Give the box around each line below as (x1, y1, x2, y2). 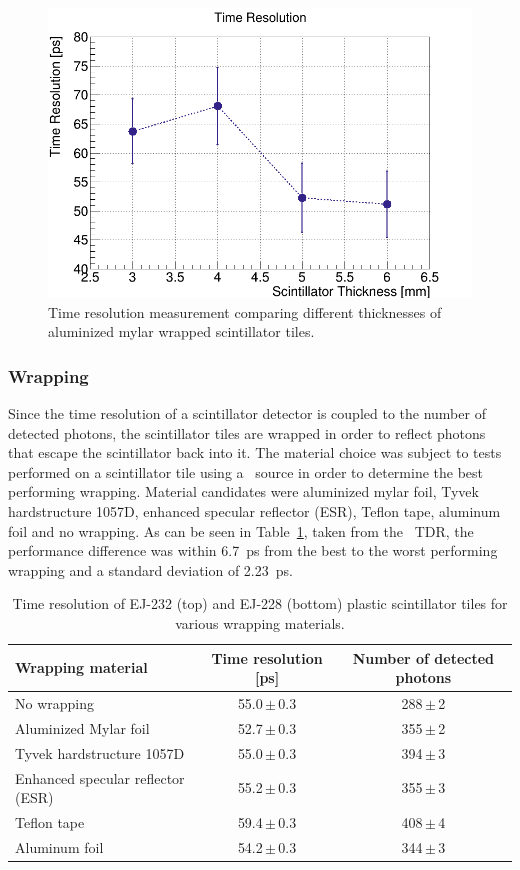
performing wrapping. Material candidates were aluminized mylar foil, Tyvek (8, 481, 479, 502)
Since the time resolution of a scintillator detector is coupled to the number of (8, 403, 486, 424)
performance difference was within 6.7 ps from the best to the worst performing (8, 540, 498, 561)
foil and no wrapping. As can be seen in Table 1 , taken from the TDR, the (8, 520, 474, 541)
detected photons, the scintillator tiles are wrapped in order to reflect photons (8, 422, 486, 443)
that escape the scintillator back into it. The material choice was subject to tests (8, 442, 502, 463)
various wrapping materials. (175, 613, 345, 634)
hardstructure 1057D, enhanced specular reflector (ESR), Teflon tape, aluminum (8, 501, 501, 522)
